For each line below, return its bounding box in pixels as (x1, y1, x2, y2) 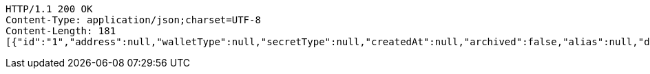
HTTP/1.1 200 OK (6, 3, 93, 14)
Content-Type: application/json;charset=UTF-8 (6, 14, 261, 25)
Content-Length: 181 (6, 25, 116, 36)
